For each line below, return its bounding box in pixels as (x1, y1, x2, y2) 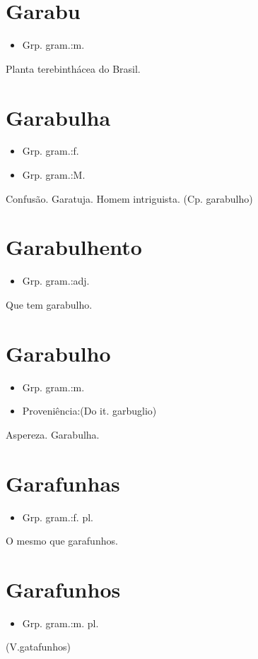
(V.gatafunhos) (6, 639, 71, 654)
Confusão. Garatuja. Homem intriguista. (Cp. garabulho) (6, 191, 253, 206)
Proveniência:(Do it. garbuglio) (22, 403, 157, 418)
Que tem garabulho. (6, 297, 93, 311)
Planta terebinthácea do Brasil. (6, 61, 141, 76)
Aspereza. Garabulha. (6, 427, 100, 441)
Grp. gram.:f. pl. (22, 509, 93, 524)
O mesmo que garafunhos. (6, 533, 118, 548)
